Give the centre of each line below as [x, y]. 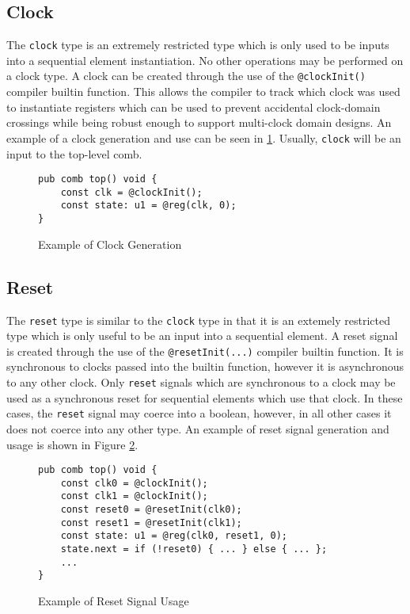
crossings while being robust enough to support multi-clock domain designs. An [199, 122]
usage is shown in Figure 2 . [72, 444]
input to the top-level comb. [74, 153]
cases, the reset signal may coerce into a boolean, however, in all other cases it [199, 413]
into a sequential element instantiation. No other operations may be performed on [205, 60]
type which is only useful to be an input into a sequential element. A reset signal [202, 336]
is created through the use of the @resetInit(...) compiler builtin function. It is [205, 351]
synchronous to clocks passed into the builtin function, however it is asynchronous [205, 366]
